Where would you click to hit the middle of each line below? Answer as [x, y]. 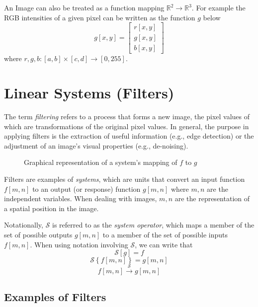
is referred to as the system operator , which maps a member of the [153, 225]
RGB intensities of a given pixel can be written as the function [100, 17]
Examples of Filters [55, 297]
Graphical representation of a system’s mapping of [101, 162]
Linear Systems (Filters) [89, 93]
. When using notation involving [79, 244]
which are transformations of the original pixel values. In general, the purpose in [127, 126]
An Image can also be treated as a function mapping [84, 7]
